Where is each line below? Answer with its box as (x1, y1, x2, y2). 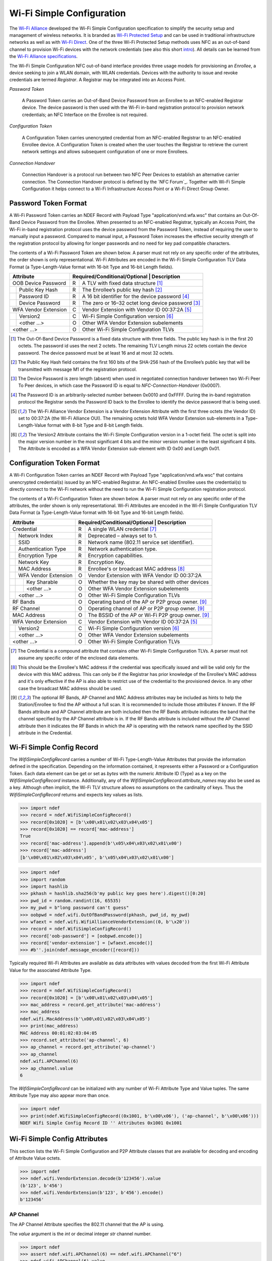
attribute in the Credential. (18, 730, 73, 736)
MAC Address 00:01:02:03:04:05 (20, 1030, 98, 1036)
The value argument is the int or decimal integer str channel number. (9, 1231, 152, 1237)
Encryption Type (18, 552, 57, 559)
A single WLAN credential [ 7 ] (88, 525, 157, 532)
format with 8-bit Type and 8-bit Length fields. (47, 422, 144, 428)
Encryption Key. (88, 558, 125, 565)
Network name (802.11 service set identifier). (88, 539, 194, 546)
